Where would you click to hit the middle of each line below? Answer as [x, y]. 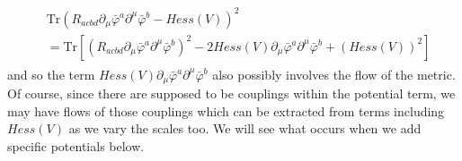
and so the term [51, 74]
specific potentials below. [76, 145]
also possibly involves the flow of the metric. [334, 74]
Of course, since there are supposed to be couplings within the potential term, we [231, 93]
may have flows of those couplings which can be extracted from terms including [226, 110]
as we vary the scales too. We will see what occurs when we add [245, 128]
